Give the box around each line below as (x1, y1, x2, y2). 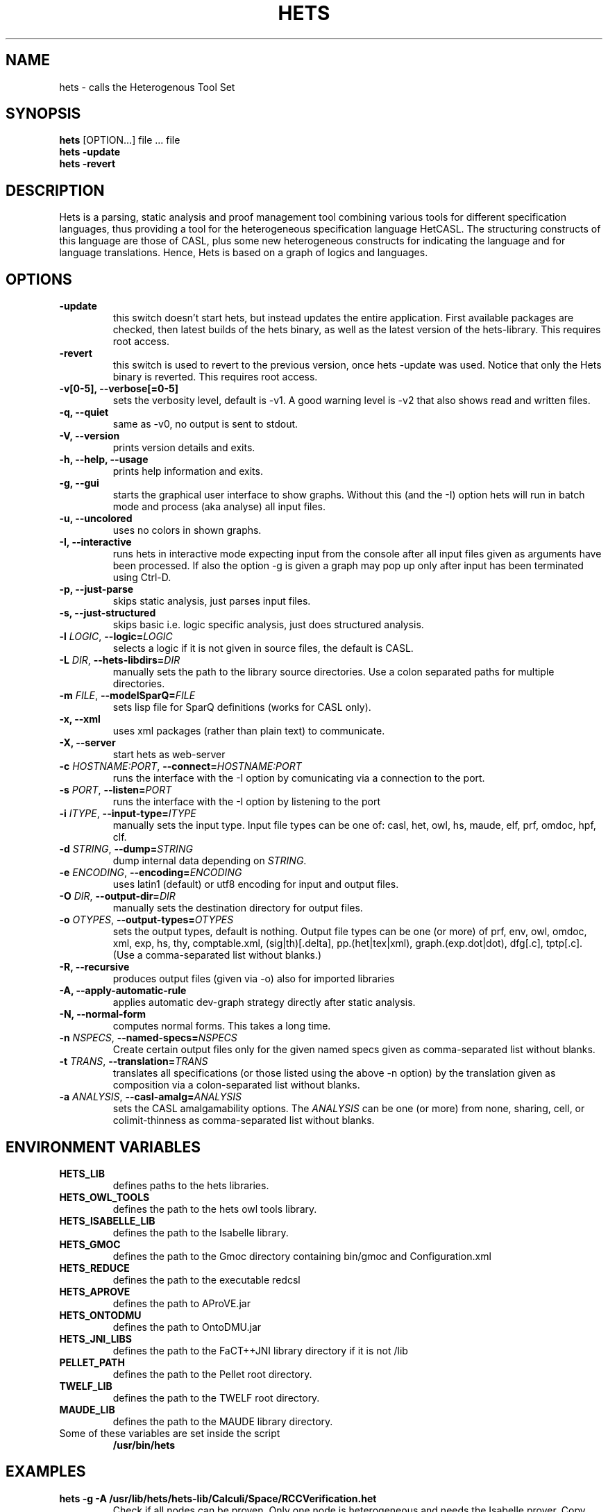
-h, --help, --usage (59, 453, 149, 466)
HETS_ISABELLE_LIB (59, 1214, 155, 1227)
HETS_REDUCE (59, 1261, 130, 1274)
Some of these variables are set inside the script (59, 1427, 280, 1439)
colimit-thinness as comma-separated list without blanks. (112, 1114, 375, 1127)
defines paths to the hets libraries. (112, 1179, 269, 1191)
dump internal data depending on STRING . (112, 855, 307, 867)
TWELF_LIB (59, 1379, 112, 1392)
